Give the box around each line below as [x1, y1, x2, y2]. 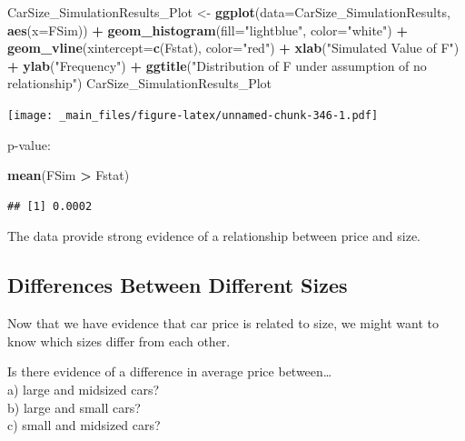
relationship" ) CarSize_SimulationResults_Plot [7, 74, 272, 93]
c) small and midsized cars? [7, 416, 161, 435]
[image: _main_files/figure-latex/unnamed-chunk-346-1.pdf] [7, 108, 379, 122]
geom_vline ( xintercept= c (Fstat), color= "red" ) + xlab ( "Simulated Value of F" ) [7, 38, 460, 57]
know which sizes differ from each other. [7, 331, 231, 350]
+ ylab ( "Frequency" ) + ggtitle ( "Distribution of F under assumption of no [7, 55, 427, 75]
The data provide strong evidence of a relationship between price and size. [7, 226, 420, 246]
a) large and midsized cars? [7, 379, 160, 398]
